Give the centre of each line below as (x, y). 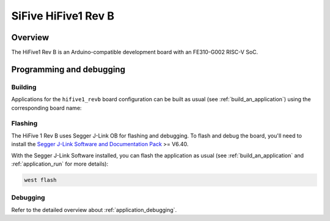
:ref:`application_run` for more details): (60, 164)
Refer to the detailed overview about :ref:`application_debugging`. (94, 209)
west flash (40, 180)
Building (24, 87)
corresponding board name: (46, 108)
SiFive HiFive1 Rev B (63, 16)
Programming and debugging (68, 69)
